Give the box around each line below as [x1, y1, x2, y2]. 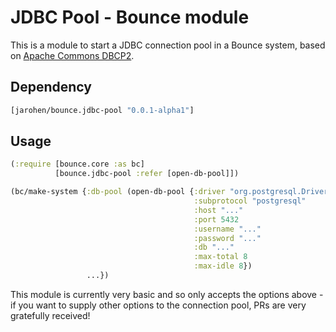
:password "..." [193, 233, 262, 243]
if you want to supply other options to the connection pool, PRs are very [10, 299, 307, 311]
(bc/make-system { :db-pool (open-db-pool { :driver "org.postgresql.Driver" [10, 187, 333, 197]
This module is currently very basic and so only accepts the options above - [10, 288, 324, 300]
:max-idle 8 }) [193, 261, 253, 271]
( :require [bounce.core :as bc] [10, 159, 145, 170]
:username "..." [193, 224, 262, 234]
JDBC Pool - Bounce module [10, 6, 250, 29]
